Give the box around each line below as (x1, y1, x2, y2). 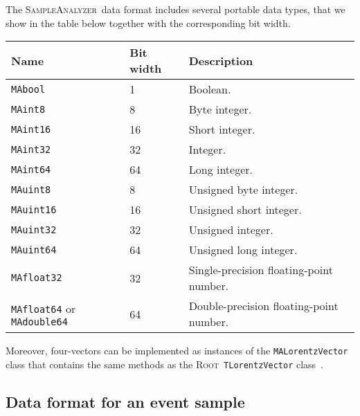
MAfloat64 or (11, 300, 76, 316)
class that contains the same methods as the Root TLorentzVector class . (6, 356, 324, 371)
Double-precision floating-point (188, 298, 339, 314)
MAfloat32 (11, 272, 62, 284)
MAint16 (11, 123, 51, 135)
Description (188, 52, 253, 69)
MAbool (11, 83, 46, 95)
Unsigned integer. (188, 221, 273, 238)
